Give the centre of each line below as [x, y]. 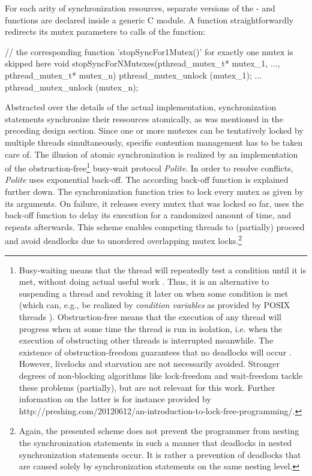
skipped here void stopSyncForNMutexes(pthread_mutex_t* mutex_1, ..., [142, 63]
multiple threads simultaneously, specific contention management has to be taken [154, 142]
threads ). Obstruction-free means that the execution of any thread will [150, 316]
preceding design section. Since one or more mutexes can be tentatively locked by [154, 130]
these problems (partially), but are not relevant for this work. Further [147, 387]
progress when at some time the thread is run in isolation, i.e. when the [151, 328]
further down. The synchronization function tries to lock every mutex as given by [154, 191]
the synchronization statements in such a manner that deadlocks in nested [155, 442]
